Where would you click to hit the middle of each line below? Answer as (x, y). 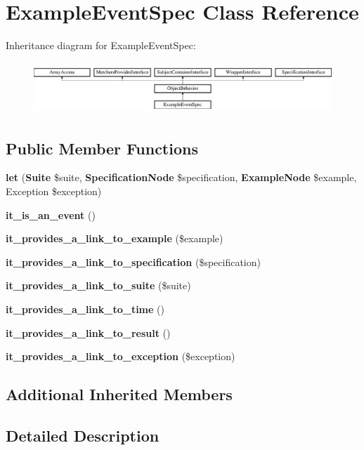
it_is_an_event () (51, 214)
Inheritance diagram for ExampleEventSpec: (101, 45)
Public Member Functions (102, 148)
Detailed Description (83, 435)
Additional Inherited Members (119, 394)
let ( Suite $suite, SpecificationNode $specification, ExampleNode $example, (181, 177)
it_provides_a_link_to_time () (85, 309)
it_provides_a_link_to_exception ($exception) (121, 356)
